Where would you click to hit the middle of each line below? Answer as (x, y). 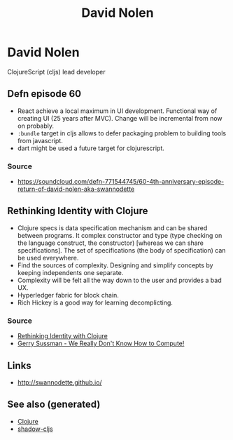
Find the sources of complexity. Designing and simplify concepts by (115, 265)
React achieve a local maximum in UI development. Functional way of (117, 111)
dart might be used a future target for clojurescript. (91, 148)
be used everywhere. (48, 258)
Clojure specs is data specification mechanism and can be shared (112, 228)
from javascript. (40, 140)
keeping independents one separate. (70, 272)
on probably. (36, 126)
